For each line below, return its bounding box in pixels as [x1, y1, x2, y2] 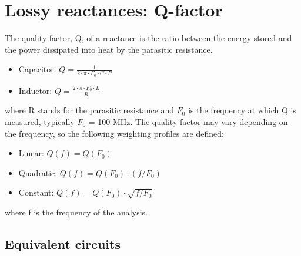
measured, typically [5, 115, 75, 127]
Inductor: [18, 84, 52, 96]
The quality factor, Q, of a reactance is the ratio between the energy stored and [5, 32, 292, 44]
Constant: [18, 186, 54, 198]
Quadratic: [18, 166, 58, 178]
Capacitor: [18, 63, 56, 75]
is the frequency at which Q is [188, 104, 296, 116]
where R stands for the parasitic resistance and [5, 104, 175, 116]
